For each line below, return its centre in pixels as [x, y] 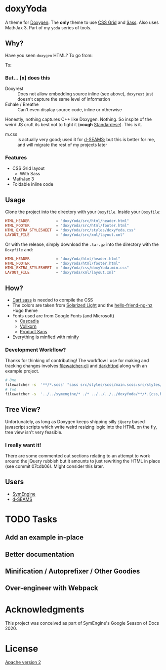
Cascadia [29, 321]
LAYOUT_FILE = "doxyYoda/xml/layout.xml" [61, 273]
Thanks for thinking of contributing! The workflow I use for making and [77, 361]
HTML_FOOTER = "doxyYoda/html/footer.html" [63, 263]
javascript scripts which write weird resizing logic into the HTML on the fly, [81, 427]
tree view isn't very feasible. [34, 432]
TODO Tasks [31, 519]
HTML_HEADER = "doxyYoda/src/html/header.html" [67, 221]
